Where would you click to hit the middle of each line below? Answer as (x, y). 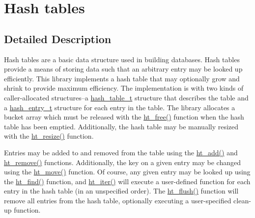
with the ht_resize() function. (49, 136)
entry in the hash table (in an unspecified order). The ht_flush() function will (121, 191)
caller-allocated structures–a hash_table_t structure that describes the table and (126, 97)
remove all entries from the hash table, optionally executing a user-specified (118, 200)
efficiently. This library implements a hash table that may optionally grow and (122, 78)
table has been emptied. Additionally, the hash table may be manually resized (121, 126)
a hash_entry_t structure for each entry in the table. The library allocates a (120, 107)
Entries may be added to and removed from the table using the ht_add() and (121, 152)
